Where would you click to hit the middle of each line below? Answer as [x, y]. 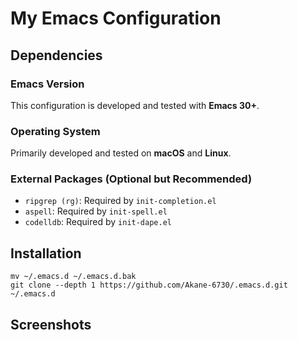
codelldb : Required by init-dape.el [98, 222]
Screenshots [51, 324]
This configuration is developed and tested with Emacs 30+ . [135, 105]
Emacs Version [47, 84]
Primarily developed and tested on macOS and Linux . [121, 153]
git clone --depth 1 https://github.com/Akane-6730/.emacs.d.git [149, 285]
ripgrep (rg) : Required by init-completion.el [120, 201]
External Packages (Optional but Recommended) [131, 179]
